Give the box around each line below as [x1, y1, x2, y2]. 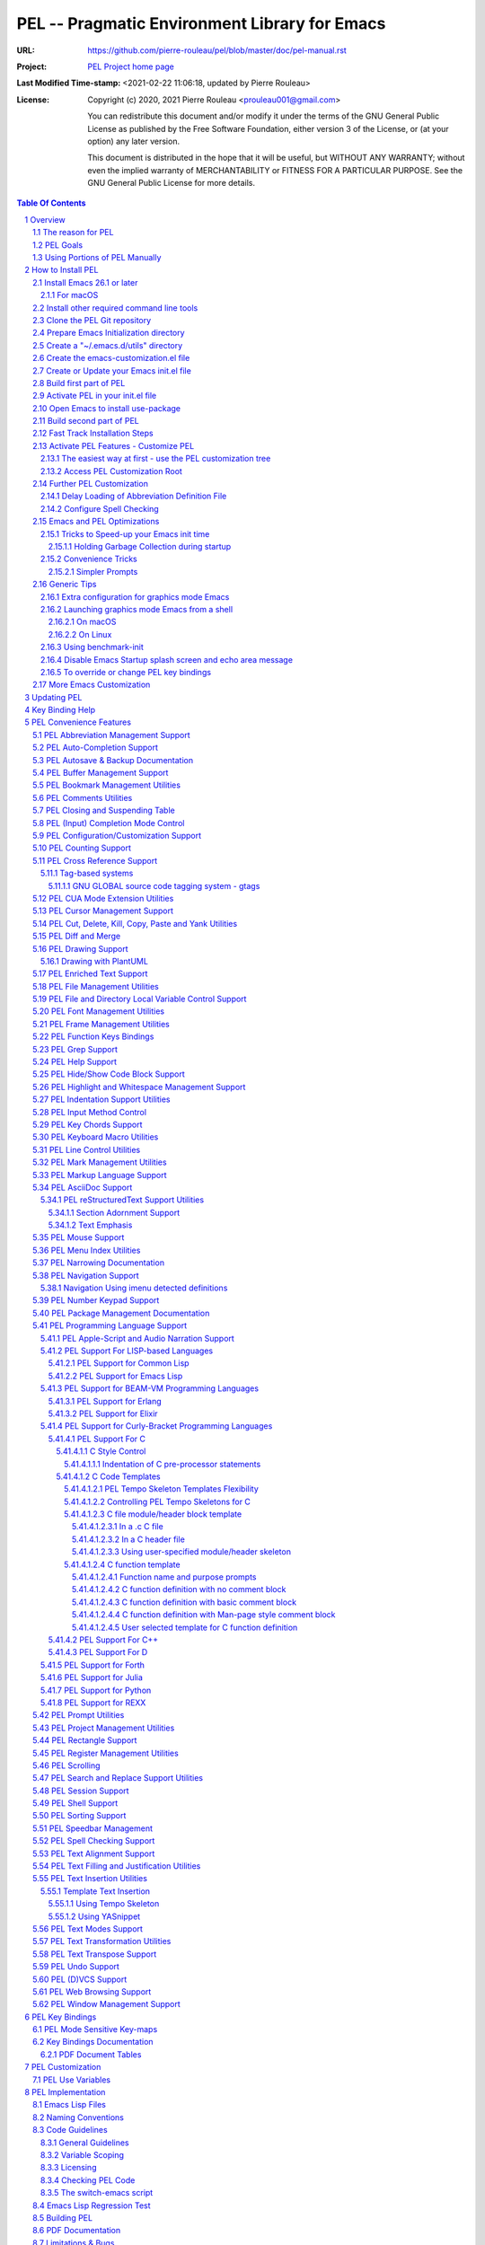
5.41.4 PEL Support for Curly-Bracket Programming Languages [40, 1421, 273, 1431]
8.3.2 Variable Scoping [40, 2150, 125, 2160]
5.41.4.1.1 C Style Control [56, 1446, 146, 1457]
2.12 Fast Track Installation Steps [32, 427, 154, 439]
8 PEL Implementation [24, 2087, 106, 2098]
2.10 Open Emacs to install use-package [32, 402, 181, 413]
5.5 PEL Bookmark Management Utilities [32, 779, 181, 790]
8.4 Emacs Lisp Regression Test [32, 2200, 152, 2211]
